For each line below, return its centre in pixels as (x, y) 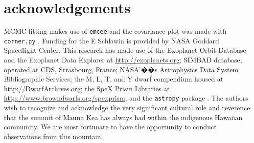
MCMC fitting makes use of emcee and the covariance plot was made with (115, 31)
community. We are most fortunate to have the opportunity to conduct (110, 127)
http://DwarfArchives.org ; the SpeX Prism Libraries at (87, 88)
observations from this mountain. (54, 136)
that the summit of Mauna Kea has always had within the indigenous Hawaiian (123, 117)
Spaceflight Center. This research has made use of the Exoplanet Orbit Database (125, 50)
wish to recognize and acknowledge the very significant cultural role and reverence (127, 108)
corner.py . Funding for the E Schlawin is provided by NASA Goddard (112, 40)
